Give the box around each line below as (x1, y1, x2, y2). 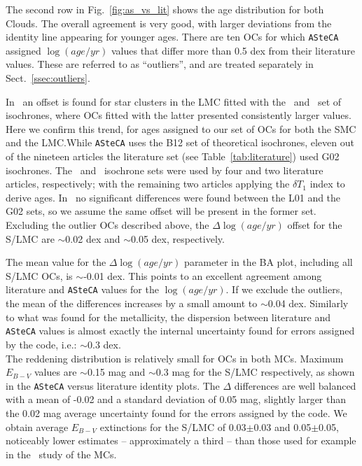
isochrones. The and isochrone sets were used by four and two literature (6, 162, 323, 177)
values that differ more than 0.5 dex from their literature (111, 43, 355, 57)
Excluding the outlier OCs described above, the (6, 218, 209, 232)
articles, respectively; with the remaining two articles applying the (6, 176, 290, 191)
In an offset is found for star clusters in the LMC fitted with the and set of (6, 94, 342, 108)
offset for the (287, 218, 342, 232)
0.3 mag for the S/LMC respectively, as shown (155, 365, 355, 379)
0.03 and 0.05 (253, 419, 312, 434)
